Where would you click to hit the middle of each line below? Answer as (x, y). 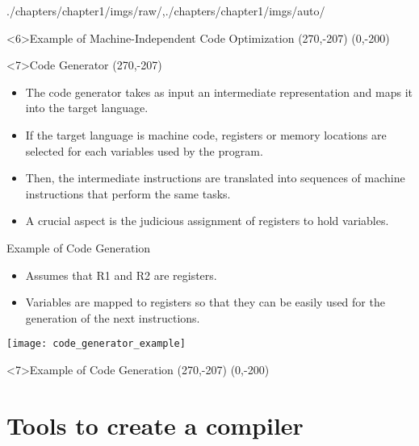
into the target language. (87, 108)
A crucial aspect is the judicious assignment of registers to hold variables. (207, 221)
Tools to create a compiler (155, 425)
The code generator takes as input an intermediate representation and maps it (219, 92)
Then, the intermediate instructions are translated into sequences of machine (215, 178)
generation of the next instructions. (113, 317)
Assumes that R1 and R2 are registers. (121, 275)
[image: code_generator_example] (96, 344)
